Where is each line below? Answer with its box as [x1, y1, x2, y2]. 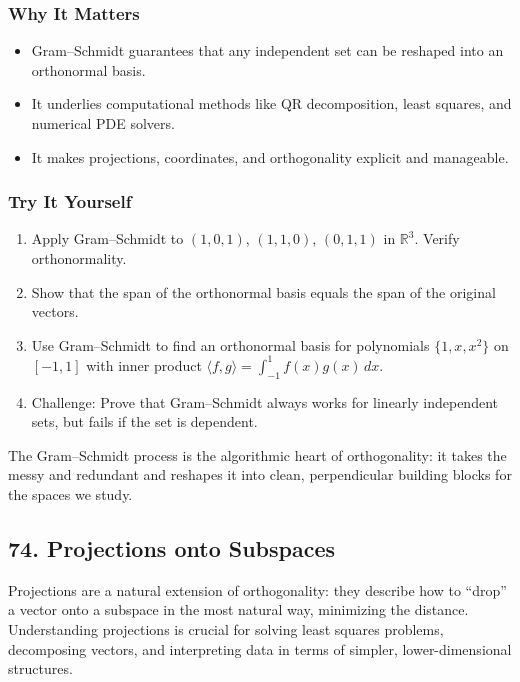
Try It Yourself [8, 189, 132, 214]
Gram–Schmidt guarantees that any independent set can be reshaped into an [31, 40, 504, 61]
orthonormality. [31, 248, 127, 268]
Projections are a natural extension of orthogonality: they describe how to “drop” [8, 579, 507, 600]
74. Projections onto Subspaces [8, 533, 336, 564]
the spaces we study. [8, 484, 133, 505]
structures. [8, 658, 73, 679]
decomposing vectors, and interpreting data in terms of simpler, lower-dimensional [8, 638, 512, 659]
